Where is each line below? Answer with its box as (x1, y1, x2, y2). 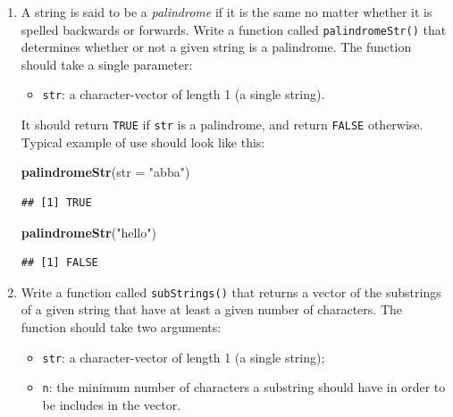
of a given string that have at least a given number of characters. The (21, 300, 402, 319)
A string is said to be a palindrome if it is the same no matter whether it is (21, 3, 432, 21)
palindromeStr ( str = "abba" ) (21, 163, 190, 181)
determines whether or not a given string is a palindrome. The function (21, 38, 412, 56)
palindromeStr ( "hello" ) (21, 222, 156, 241)
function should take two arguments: (21, 317, 222, 336)
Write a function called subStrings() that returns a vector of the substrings (21, 282, 441, 301)
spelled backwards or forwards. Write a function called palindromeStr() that (21, 20, 447, 38)
